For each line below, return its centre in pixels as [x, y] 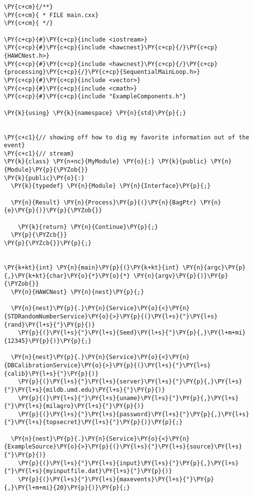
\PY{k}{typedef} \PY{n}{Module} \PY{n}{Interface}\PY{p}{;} [111, 186]
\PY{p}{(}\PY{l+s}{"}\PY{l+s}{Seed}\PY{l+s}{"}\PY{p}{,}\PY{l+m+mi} [132, 333]
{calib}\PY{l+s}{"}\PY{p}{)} [51, 373]
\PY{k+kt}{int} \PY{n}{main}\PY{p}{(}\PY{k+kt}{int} [92, 268]
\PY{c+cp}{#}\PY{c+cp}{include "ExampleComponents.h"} [95, 97]
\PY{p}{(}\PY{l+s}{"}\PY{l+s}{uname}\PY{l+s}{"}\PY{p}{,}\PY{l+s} [128, 398]
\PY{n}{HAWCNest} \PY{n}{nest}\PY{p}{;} [78, 292]
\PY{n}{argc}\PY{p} [214, 268]
